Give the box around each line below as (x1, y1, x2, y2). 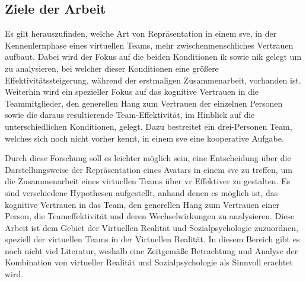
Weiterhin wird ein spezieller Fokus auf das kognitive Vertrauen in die (5, 85, 259, 98)
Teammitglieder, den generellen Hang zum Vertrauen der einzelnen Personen (5, 97, 283, 109)
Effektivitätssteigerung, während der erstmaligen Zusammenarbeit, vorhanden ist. (5, 73, 301, 86)
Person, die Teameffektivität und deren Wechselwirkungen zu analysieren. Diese (5, 210, 295, 222)
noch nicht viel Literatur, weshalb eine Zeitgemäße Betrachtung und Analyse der (5, 244, 298, 257)
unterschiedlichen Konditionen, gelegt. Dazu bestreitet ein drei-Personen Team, (5, 120, 292, 132)
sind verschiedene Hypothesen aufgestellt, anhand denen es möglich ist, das (5, 186, 278, 198)
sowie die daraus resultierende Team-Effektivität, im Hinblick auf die (5, 108, 255, 121)
